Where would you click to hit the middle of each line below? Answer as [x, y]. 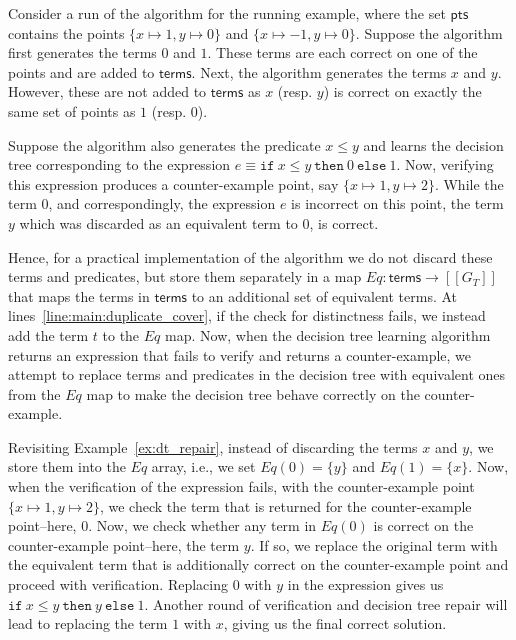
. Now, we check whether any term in [202, 525]
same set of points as [72, 110]
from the [34, 393]
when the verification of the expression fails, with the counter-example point [241, 486]
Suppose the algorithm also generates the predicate [164, 144]
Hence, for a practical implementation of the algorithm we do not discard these [250, 256]
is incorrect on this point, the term [397, 203]
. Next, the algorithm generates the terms [319, 71]
